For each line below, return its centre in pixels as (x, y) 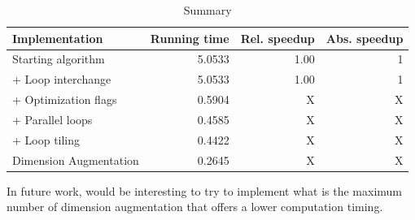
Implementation (58, 38)
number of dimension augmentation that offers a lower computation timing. (195, 207)
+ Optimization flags (65, 99)
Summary (207, 10)
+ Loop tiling (46, 139)
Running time (190, 38)
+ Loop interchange (62, 79)
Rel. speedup (277, 38)
